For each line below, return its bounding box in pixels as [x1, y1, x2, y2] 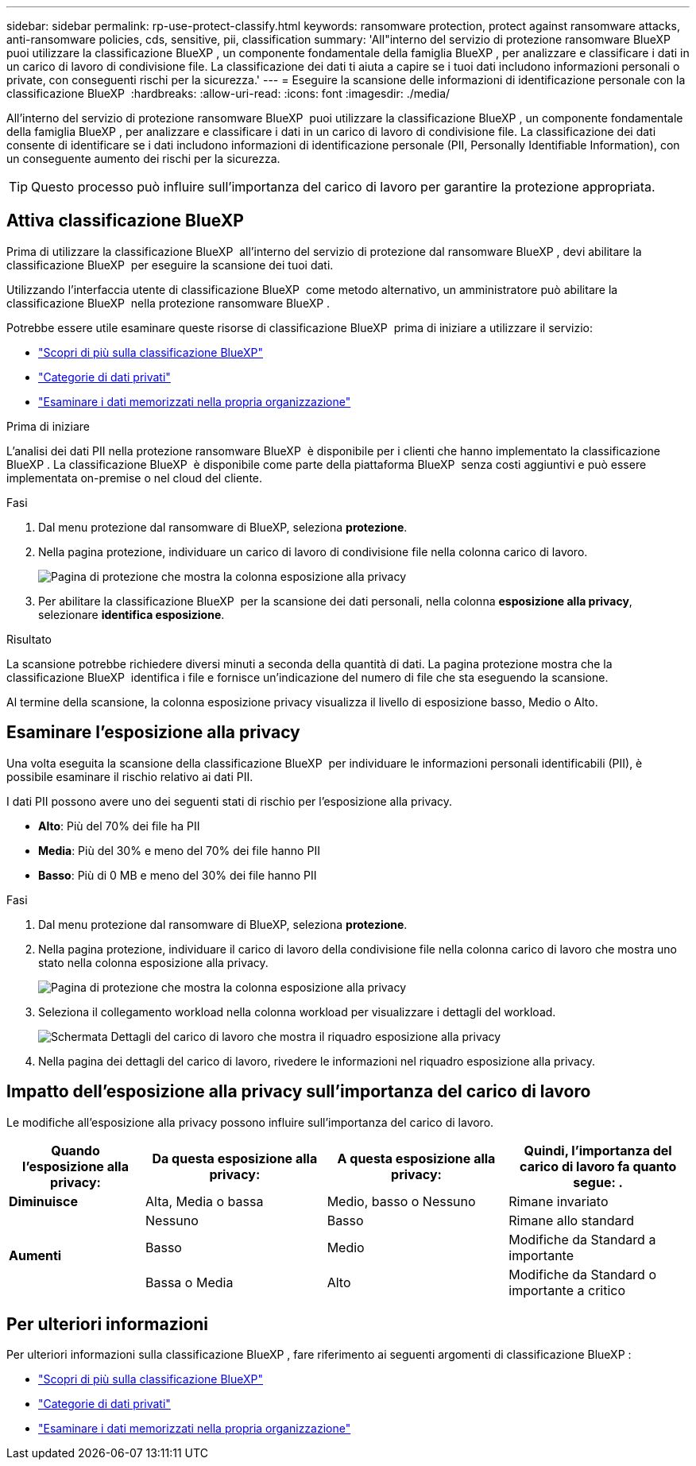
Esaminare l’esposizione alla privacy [6, 722, 300, 743]
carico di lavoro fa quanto [520, 1158, 677, 1174]
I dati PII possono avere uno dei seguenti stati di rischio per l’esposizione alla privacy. [6, 794, 453, 808]
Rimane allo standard [508, 1212, 635, 1228]
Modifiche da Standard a [508, 1231, 656, 1247]
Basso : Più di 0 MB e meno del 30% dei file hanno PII [38, 868, 317, 882]
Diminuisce [9, 1193, 78, 1209]
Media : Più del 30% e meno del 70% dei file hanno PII [38, 843, 320, 857]
